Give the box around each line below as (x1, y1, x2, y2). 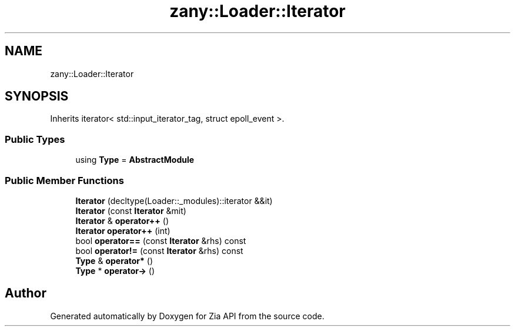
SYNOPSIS (5, 89, 69, 104)
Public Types (5, 133, 65, 145)
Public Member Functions (5, 174, 124, 186)
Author (5, 286, 46, 301)
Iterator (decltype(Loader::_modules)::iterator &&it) (75, 195, 273, 206)
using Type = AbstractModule (75, 155, 195, 165)
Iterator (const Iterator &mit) (75, 205, 186, 216)
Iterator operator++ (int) (75, 225, 170, 236)
